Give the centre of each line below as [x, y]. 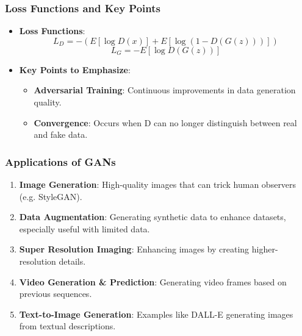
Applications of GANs [60, 161]
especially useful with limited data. [84, 228]
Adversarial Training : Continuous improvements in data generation [165, 90]
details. [72, 261]
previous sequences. [56, 294]
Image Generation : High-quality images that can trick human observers [158, 184]
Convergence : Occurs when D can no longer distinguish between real [165, 122]
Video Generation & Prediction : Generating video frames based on [153, 281]
